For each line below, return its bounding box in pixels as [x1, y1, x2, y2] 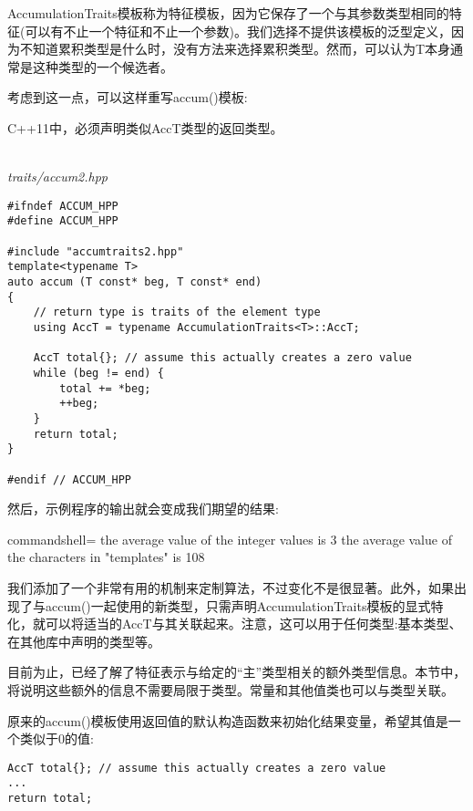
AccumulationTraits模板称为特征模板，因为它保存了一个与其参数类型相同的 [7, 4, 449, 22]
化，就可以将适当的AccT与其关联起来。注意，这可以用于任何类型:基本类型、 [7, 614, 462, 633]
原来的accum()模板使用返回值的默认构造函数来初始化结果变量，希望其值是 [7, 711, 448, 730]
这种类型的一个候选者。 [32, 57, 173, 76]
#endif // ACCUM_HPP [7, 473, 132, 486]
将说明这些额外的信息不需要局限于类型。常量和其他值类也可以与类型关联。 [7, 680, 454, 699]
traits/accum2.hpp [7, 167, 108, 186]
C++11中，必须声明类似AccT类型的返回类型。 [7, 118, 283, 137]
